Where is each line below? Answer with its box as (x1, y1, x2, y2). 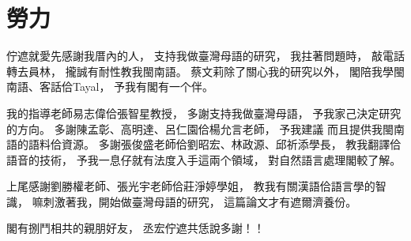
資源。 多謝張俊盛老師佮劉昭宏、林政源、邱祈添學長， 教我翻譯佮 (61, 136, 402, 153)
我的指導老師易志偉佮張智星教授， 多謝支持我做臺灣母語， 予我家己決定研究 (6, 104, 402, 121)
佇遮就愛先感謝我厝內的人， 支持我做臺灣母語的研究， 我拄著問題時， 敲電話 (6, 47, 405, 64)
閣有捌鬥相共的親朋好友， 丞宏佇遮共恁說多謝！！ (6, 220, 265, 236)
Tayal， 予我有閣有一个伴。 (72, 78, 214, 95)
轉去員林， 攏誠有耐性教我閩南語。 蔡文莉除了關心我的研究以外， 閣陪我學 (6, 62, 394, 79)
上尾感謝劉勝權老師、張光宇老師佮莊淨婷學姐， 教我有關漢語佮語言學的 (6, 178, 375, 194)
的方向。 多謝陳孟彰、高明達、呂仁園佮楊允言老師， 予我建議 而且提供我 (6, 120, 383, 137)
